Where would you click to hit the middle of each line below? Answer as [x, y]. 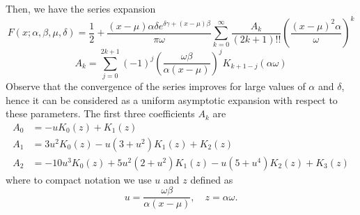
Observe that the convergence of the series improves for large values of [156, 86]
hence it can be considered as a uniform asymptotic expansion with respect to [172, 99]
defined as [212, 179]
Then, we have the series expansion [81, 8]
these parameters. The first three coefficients [100, 113]
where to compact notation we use [79, 179]
